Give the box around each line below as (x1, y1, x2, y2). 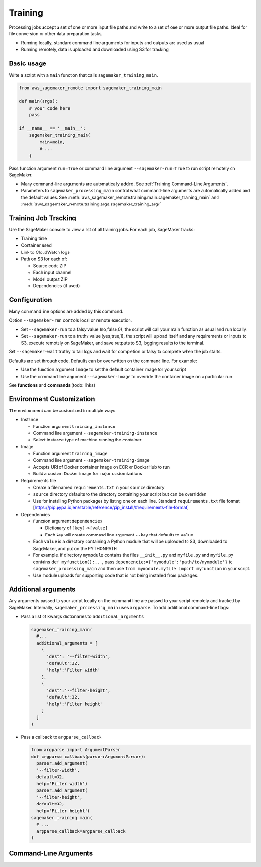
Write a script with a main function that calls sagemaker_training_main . (9, 72, 158, 78)
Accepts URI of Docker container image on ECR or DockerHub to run (33, 464, 170, 470)
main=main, (39, 139, 65, 145)
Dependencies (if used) (33, 283, 80, 289)
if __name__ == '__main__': (19, 126, 86, 131)
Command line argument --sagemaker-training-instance (33, 430, 158, 436)
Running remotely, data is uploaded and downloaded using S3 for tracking (21, 47, 169, 52)
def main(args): (19, 98, 58, 104)
